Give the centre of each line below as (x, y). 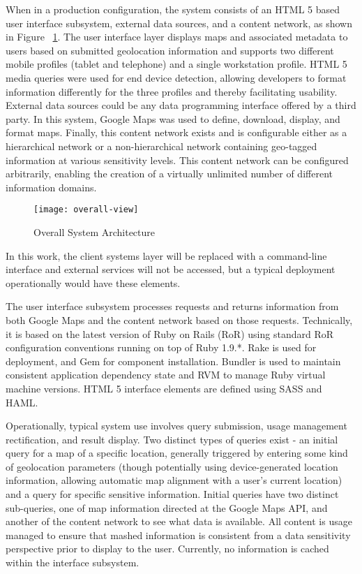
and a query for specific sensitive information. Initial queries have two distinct (172, 494)
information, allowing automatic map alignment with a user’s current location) (174, 480)
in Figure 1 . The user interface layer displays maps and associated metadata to (177, 37)
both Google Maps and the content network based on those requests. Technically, (179, 319)
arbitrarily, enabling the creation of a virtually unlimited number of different (169, 174)
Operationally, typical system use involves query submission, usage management (176, 426)
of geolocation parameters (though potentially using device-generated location (172, 466)
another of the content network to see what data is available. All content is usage (179, 521)
